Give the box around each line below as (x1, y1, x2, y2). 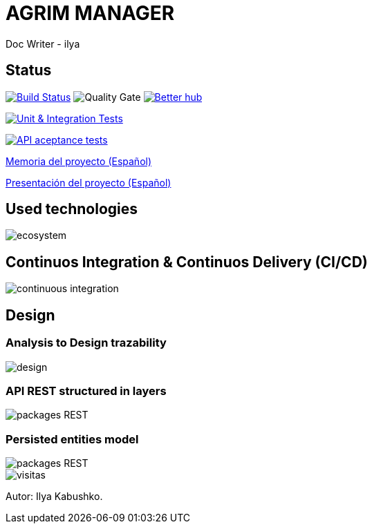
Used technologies (6, 200, 138, 218)
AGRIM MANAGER (6, 1, 175, 25)
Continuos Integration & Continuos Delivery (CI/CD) (6, 253, 368, 271)
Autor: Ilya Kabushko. (6, 490, 103, 502)
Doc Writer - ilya (6, 37, 80, 50)
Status (6, 61, 52, 79)
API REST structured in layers (6, 383, 167, 398)
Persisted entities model (6, 432, 139, 446)
